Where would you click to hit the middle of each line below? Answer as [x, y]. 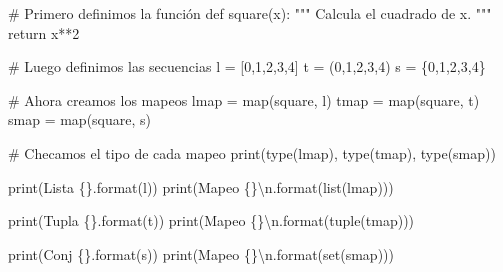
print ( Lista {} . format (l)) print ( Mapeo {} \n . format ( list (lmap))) [201, 186]
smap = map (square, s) [80, 119]
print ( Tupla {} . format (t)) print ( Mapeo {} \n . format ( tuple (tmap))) [211, 220]
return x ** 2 [44, 32]
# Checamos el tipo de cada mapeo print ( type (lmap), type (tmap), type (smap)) [252, 152]
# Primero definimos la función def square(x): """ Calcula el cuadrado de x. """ [250, 13]
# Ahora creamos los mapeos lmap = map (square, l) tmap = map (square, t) [244, 99]
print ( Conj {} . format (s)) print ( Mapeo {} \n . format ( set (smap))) [201, 253]
